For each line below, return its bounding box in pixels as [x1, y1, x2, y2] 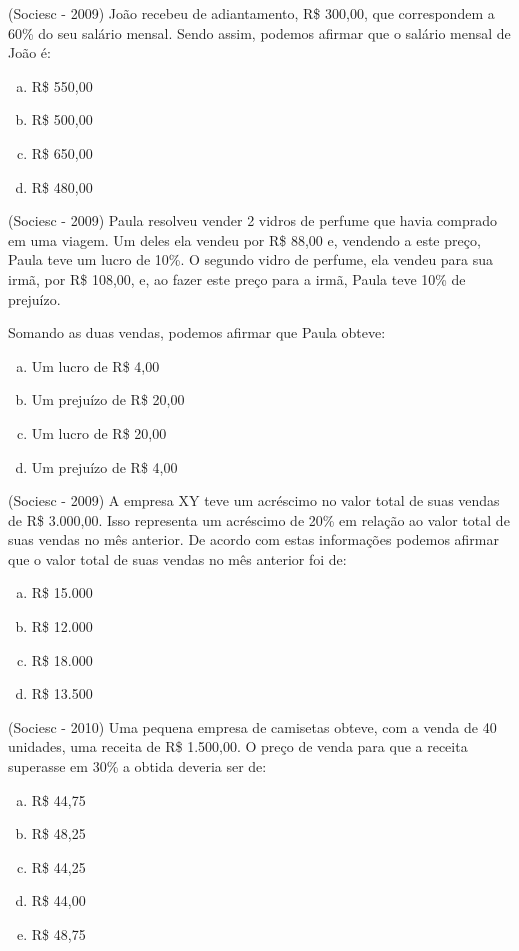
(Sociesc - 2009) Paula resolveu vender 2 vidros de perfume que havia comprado [8, 210, 498, 231]
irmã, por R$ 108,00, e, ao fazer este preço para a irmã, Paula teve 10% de [8, 268, 466, 289]
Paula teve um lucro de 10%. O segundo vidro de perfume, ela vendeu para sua [8, 249, 494, 270]
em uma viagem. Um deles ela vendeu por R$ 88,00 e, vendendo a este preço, [8, 229, 481, 250]
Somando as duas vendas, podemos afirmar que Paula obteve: [8, 322, 386, 343]
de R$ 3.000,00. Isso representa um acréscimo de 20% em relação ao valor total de [8, 509, 510, 530]
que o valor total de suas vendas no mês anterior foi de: [8, 548, 347, 569]
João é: [8, 42, 51, 63]
